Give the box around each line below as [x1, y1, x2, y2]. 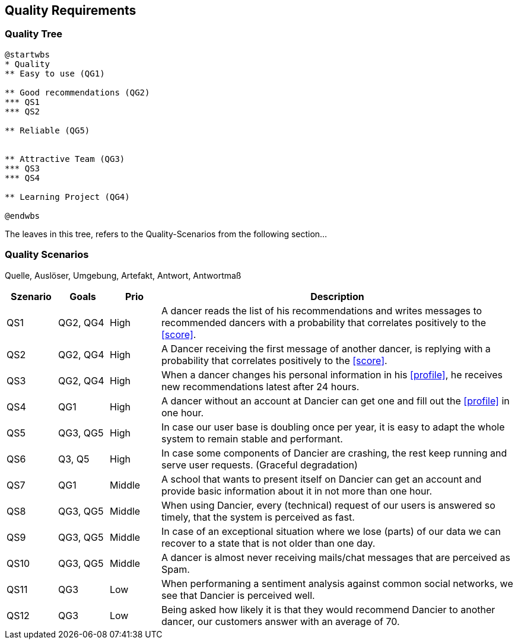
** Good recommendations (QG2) [5, 87, 150, 97]
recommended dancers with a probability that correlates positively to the [161, 316, 487, 329]
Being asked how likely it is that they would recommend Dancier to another [161, 603, 495, 616]
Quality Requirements [5, 3, 136, 18]
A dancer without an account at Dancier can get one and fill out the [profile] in [161, 394, 510, 407]
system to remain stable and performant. [161, 432, 343, 445]
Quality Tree [5, 28, 63, 40]
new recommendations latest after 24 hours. [161, 380, 360, 393]
